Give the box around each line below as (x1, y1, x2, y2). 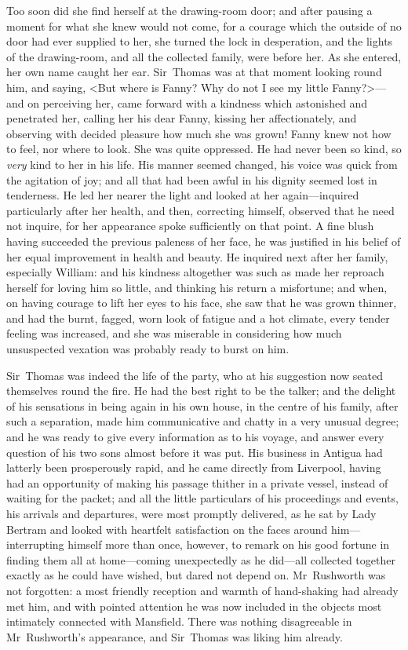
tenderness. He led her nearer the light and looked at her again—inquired (6, 187, 359, 203)
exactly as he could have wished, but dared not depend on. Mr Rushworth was (6, 567, 386, 583)
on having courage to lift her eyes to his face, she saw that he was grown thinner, (6, 294, 397, 311)
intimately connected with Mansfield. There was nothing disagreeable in (6, 613, 352, 630)
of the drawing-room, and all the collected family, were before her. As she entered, (6, 48, 402, 64)
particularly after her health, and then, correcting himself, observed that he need (6, 202, 395, 218)
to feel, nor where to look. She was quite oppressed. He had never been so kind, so (6, 141, 402, 157)
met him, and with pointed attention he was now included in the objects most (6, 597, 382, 614)
